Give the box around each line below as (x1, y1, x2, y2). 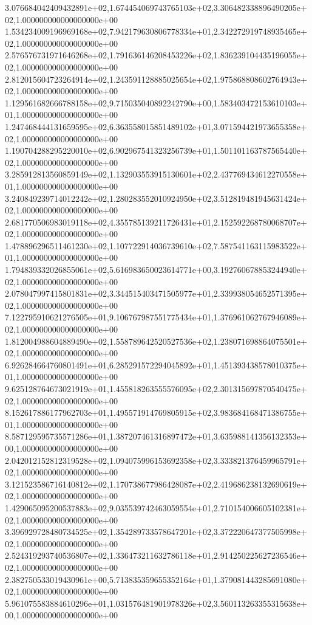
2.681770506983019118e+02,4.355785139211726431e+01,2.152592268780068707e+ (5, 215, 307, 228)
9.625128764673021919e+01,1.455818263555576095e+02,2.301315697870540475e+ (5, 382, 307, 395)
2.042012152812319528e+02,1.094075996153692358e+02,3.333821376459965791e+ (5, 454, 307, 466)
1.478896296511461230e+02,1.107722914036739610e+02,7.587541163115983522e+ (5, 239, 307, 252)
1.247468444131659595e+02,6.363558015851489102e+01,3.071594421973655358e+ (5, 120, 307, 133)
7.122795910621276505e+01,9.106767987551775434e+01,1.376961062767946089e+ (5, 311, 307, 323)
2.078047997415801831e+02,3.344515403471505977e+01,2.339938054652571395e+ (5, 287, 307, 300)
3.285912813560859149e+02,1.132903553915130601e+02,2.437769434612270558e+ (5, 168, 307, 181)
